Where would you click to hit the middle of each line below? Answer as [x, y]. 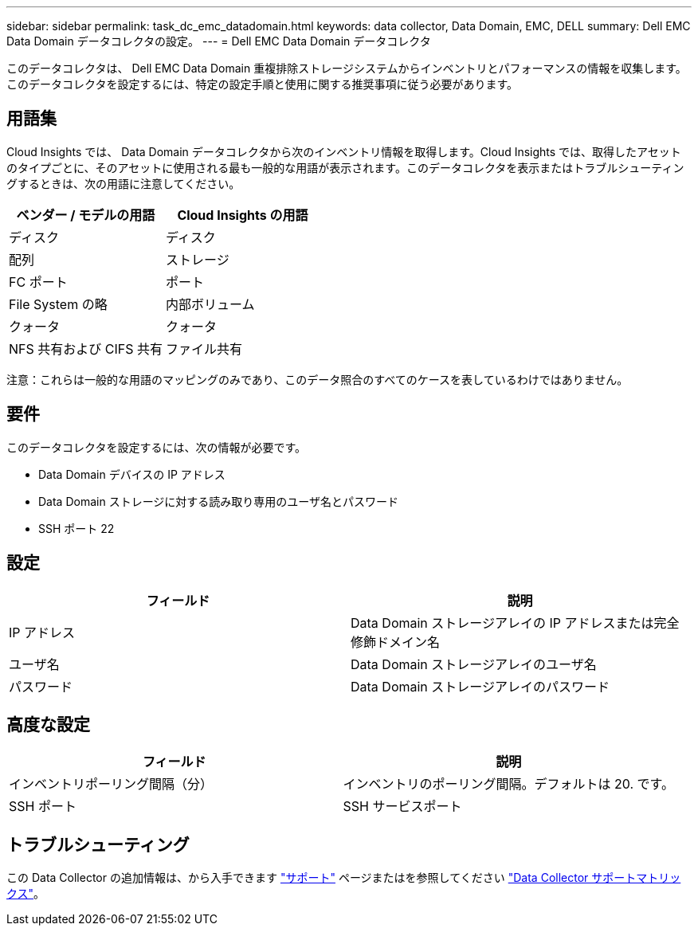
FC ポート [38, 282]
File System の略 [58, 304]
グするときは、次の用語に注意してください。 [124, 183]
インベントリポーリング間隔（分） [111, 784]
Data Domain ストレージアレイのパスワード [480, 686]
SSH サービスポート [402, 807]
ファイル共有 [204, 349]
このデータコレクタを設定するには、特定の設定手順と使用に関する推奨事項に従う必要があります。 [263, 84]
